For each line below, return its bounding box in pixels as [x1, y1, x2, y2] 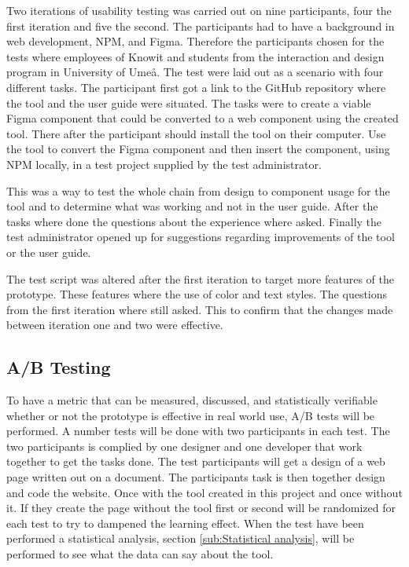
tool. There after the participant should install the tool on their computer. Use [6, 125, 386, 141]
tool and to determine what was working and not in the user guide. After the [6, 198, 378, 214]
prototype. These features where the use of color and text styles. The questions [6, 286, 388, 302]
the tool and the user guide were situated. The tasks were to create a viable [6, 94, 371, 111]
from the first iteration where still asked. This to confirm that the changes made [6, 301, 393, 317]
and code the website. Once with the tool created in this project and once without [6, 484, 403, 500]
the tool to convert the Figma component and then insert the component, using [6, 141, 390, 157]
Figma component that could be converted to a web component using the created [6, 110, 399, 126]
